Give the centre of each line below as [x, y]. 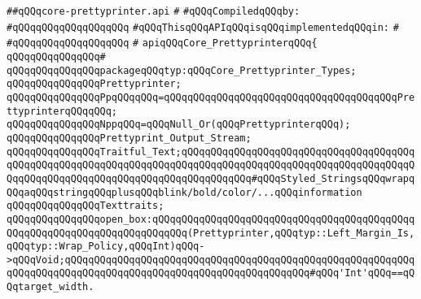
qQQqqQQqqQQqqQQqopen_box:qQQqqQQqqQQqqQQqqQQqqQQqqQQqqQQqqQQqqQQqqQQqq [211, 219]
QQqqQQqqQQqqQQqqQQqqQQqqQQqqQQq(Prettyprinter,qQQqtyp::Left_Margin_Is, [211, 233]
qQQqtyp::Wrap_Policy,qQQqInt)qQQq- [106, 247]
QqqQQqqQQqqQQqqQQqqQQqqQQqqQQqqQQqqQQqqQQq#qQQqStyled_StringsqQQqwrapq [211, 178]
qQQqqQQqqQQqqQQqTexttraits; [86, 206]
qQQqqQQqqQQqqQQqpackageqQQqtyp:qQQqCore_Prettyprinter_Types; [182, 70]
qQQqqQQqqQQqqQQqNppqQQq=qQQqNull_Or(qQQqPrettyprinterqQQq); [179, 125]
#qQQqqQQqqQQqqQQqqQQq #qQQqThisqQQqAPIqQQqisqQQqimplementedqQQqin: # [203, 27]
